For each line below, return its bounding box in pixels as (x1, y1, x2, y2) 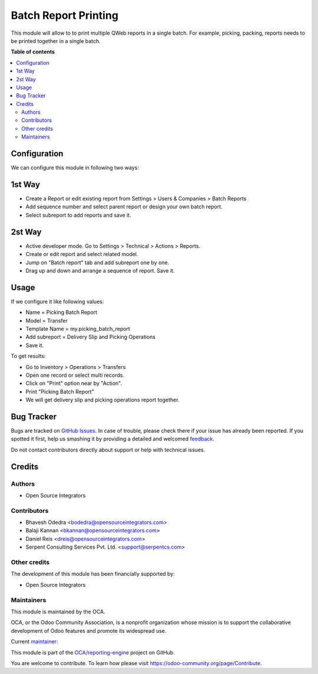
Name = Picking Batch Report (25, 309, 97, 316)
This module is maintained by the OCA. (11, 608, 105, 615)
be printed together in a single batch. (11, 37, 101, 44)
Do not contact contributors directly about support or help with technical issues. (11, 446, 206, 453)
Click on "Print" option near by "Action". (25, 380, 122, 387)
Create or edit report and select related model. (25, 251, 138, 258)
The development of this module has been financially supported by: (11, 570, 175, 577)
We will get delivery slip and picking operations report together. (25, 396, 180, 403)
